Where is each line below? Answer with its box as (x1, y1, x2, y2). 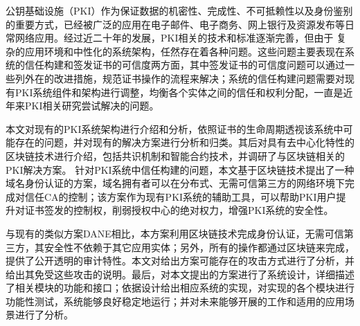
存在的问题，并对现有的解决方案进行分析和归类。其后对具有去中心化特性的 (15, 135, 354, 150)
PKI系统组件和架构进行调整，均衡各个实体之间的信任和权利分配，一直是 (15, 84, 343, 99)
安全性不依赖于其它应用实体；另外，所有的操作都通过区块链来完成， (44, 239, 354, 254)
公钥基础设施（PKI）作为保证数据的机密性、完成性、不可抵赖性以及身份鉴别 (6, 3, 353, 17)
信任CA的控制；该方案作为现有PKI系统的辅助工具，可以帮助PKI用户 (24, 189, 336, 203)
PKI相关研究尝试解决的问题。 (24, 98, 159, 113)
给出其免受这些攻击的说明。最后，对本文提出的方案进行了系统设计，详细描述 (6, 266, 354, 281)
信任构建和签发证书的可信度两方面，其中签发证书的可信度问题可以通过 (24, 57, 345, 72)
